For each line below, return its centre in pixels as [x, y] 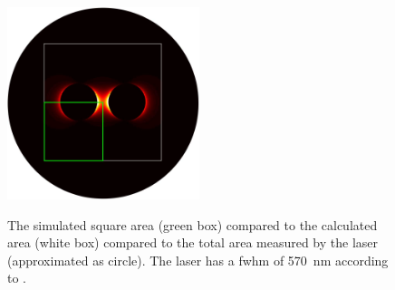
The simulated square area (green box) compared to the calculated [193, 224]
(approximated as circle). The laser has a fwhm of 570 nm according [198, 260]
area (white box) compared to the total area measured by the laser [193, 242]
